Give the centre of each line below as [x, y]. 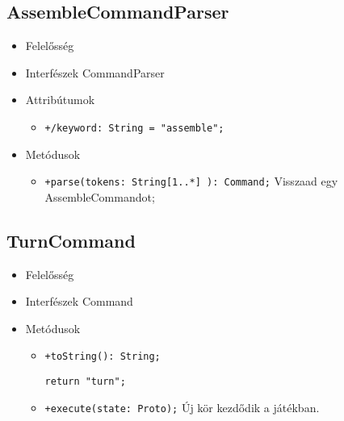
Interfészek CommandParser [95, 72]
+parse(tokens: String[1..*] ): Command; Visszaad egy [191, 181]
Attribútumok [60, 100]
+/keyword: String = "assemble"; [134, 128]
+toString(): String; [103, 357]
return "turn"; [85, 382]
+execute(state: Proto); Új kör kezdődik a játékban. [182, 407]
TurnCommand [71, 240]
